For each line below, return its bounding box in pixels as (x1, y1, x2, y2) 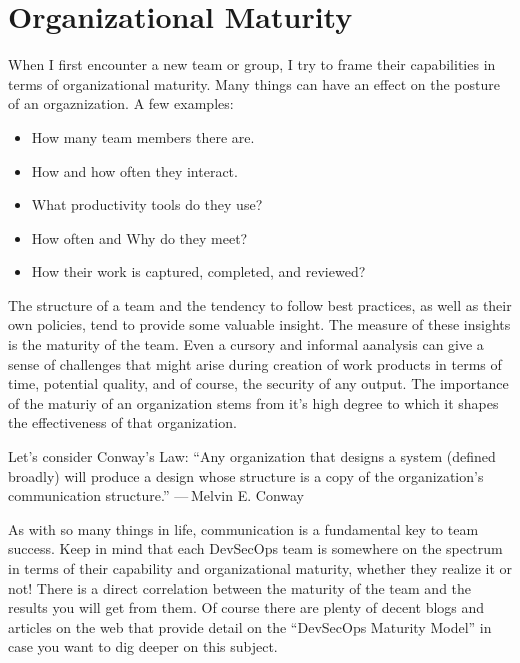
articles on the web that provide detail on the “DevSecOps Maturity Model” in (8, 616, 492, 637)
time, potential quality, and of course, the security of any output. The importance (8, 373, 509, 394)
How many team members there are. (31, 126, 255, 147)
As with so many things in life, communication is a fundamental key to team (8, 518, 479, 539)
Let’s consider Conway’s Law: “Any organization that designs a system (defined (8, 446, 496, 467)
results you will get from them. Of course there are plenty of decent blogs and (8, 597, 485, 618)
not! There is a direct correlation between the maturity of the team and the (8, 577, 472, 598)
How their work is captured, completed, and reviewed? (31, 261, 366, 282)
